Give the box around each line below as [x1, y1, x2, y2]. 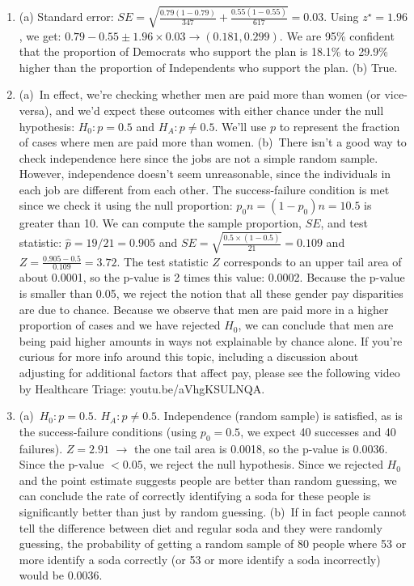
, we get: [19, 27, 61, 44]
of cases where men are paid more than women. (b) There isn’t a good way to [19, 134, 407, 151]
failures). [19, 439, 63, 456]
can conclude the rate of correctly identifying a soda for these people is [19, 487, 371, 504]
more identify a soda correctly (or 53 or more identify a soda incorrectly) [19, 550, 381, 567]
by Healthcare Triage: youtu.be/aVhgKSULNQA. [19, 380, 265, 397]
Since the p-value [19, 456, 104, 473]
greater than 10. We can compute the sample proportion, [19, 214, 302, 231]
